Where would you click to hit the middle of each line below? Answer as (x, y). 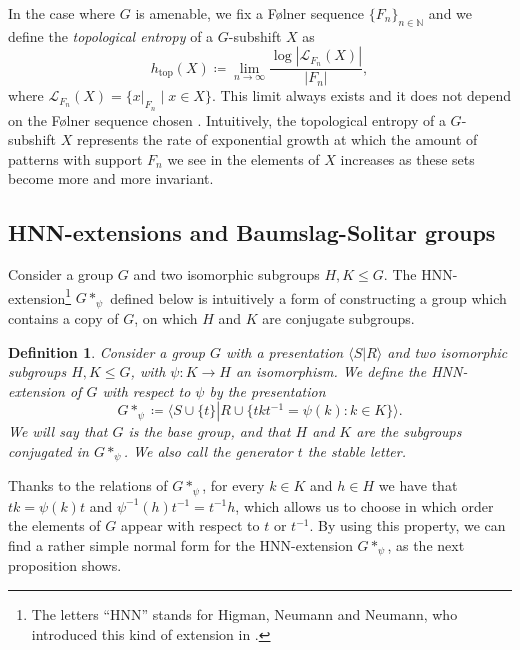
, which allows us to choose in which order (364, 505)
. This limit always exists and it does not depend (361, 95)
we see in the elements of (243, 158)
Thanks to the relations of (88, 485)
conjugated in (48, 450)
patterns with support (75, 158)
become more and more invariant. (111, 178)
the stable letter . (357, 450)
